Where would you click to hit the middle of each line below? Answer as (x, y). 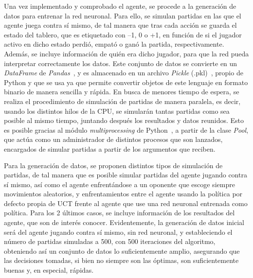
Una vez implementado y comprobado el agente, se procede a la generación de (120, 6)
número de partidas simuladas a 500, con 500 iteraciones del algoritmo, (110, 241)
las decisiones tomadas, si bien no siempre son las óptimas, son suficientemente (121, 260)
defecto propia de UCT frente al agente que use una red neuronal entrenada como (126, 203)
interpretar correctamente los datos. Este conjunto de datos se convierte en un (121, 63)
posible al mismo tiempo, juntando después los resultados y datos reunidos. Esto (124, 120)
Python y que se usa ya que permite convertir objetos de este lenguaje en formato (126, 82)
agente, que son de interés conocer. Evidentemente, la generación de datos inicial (124, 222)
